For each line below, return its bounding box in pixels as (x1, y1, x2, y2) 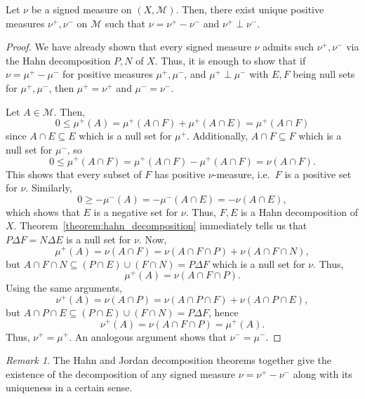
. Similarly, (25, 180, 72, 195)
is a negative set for (93, 204, 178, 219)
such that (105, 15, 146, 30)
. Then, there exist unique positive (175, 2, 324, 16)
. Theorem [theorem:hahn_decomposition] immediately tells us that (13, 218, 307, 233)
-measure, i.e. (213, 166, 270, 181)
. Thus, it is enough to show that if (154, 53, 306, 67)
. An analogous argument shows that (69, 329, 227, 344)
